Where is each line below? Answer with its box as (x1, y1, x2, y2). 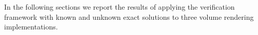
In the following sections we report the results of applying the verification (4, 2, 235, 12)
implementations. (4, 21, 58, 32)
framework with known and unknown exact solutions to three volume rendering (4, 11, 254, 22)
